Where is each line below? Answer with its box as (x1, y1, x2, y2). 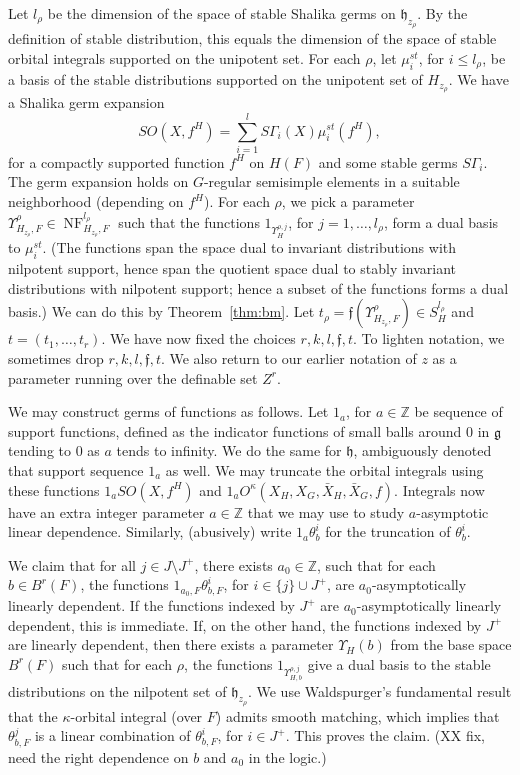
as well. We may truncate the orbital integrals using (165, 459, 484, 480)
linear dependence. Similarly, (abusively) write (8, 521, 292, 542)
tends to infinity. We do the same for (116, 440, 342, 461)
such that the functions (118, 211, 260, 232)
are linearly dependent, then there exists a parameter (8, 634, 334, 655)
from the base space (390, 634, 512, 655)
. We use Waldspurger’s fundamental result (247, 680, 512, 701)
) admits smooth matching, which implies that (215, 705, 500, 726)
